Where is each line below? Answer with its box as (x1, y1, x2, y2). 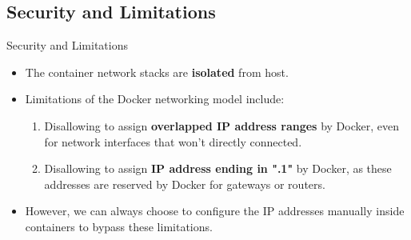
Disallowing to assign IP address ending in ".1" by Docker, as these (44, 160, 392, 177)
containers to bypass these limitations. (25, 218, 213, 234)
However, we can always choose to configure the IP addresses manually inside (25, 202, 405, 219)
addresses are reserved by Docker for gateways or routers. (44, 175, 325, 192)
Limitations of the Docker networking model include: (25, 90, 285, 107)
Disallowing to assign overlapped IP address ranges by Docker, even (44, 117, 399, 134)
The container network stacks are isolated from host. (25, 63, 289, 80)
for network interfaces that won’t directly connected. (44, 133, 302, 150)
